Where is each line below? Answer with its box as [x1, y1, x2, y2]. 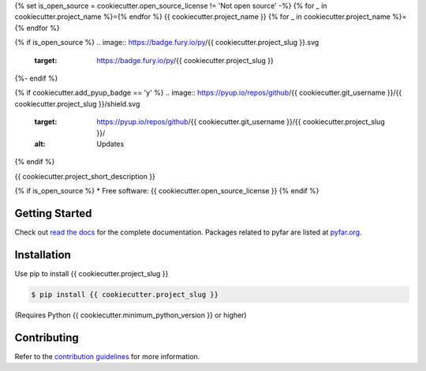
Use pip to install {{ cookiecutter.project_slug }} [14, 268, 169, 278]
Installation [14, 248, 71, 261]
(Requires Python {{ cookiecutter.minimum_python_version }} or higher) [14, 310, 248, 320]
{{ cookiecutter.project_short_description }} [14, 171, 155, 181]
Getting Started [14, 206, 92, 220]
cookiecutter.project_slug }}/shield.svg [14, 99, 140, 108]
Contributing [14, 331, 79, 344]
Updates [96, 139, 125, 148]
